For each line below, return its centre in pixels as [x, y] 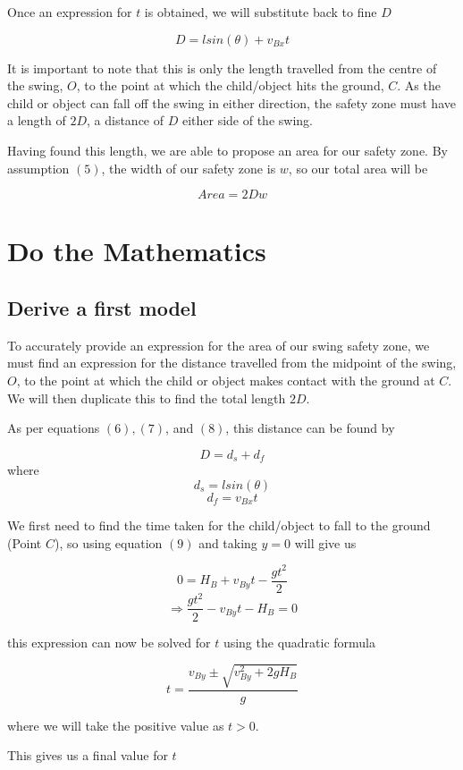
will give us [325, 542]
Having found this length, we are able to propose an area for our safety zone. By [227, 150]
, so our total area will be [358, 168]
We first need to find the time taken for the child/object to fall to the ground [219, 525]
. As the [419, 85]
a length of [37, 120]
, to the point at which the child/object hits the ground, [230, 85]
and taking [228, 542]
